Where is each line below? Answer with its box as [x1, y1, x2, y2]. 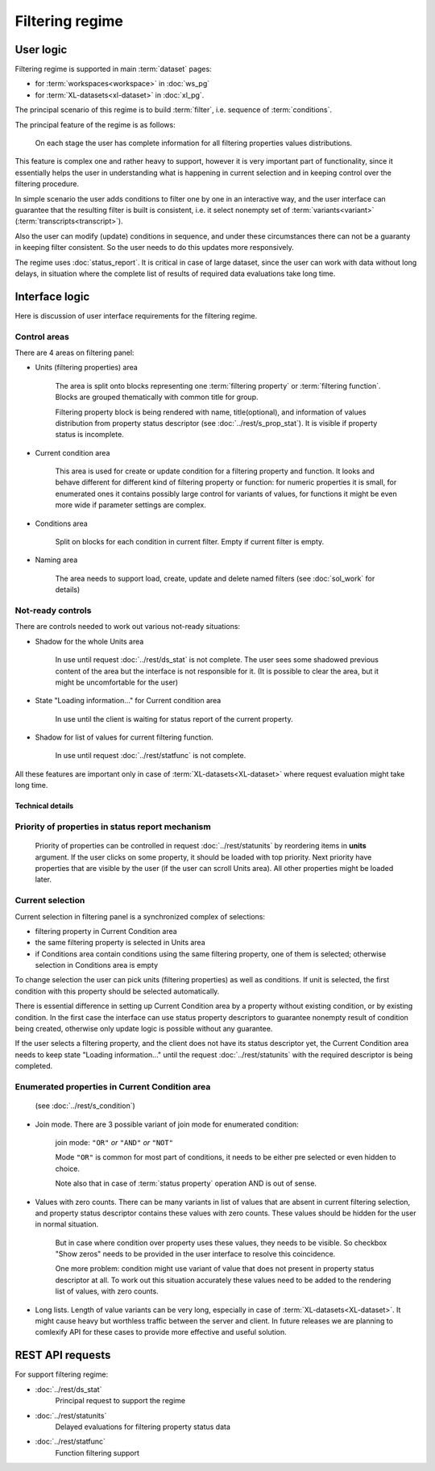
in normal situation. [35, 1219, 99, 1229]
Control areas [14, 331, 70, 342]
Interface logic [14, 290, 90, 303]
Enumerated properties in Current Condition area [14, 1081, 211, 1092]
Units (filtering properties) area [35, 363, 139, 373]
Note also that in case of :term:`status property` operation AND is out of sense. [55, 1178, 317, 1189]
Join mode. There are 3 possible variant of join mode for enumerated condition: [35, 1119, 300, 1129]
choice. [55, 1164, 81, 1173]
